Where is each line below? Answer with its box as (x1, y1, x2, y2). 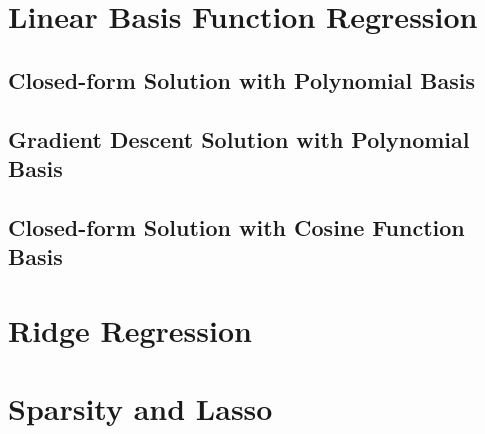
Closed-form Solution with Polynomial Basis (8, 64, 475, 95)
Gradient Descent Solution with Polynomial (8, 123, 470, 154)
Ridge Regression (8, 309, 252, 350)
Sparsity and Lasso (8, 388, 273, 429)
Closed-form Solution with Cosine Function (8, 211, 465, 242)
